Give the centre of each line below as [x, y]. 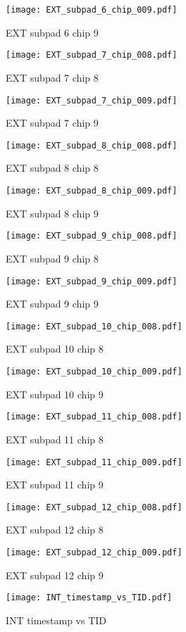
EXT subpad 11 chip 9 [55, 485]
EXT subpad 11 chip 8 [55, 439]
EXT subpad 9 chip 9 [52, 304]
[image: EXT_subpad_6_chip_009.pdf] [92, 10]
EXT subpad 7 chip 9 [52, 123]
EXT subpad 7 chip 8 [52, 77]
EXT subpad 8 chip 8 [52, 168]
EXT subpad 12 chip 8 [55, 530]
